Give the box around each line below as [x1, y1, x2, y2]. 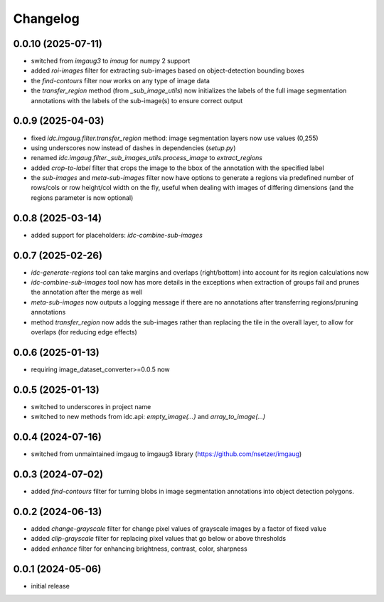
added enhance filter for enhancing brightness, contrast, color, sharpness [31, 544, 248, 553]
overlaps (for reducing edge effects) [31, 328, 138, 337]
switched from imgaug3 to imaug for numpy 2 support [31, 57, 191, 65]
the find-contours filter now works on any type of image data [31, 76, 210, 85]
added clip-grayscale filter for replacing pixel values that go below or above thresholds [31, 534, 287, 543]
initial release [31, 581, 70, 590]
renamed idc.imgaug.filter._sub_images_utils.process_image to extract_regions [31, 154, 263, 162]
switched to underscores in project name [31, 402, 151, 411]
